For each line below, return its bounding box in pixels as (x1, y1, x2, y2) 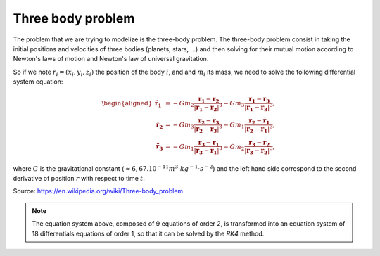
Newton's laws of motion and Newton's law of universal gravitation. (13, 55, 209, 63)
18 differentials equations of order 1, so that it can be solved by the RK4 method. (32, 229, 265, 238)
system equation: (13, 77, 63, 86)
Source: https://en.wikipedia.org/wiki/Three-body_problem (13, 187, 184, 196)
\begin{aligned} (101, 99, 153, 107)
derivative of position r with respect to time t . (13, 174, 146, 182)
